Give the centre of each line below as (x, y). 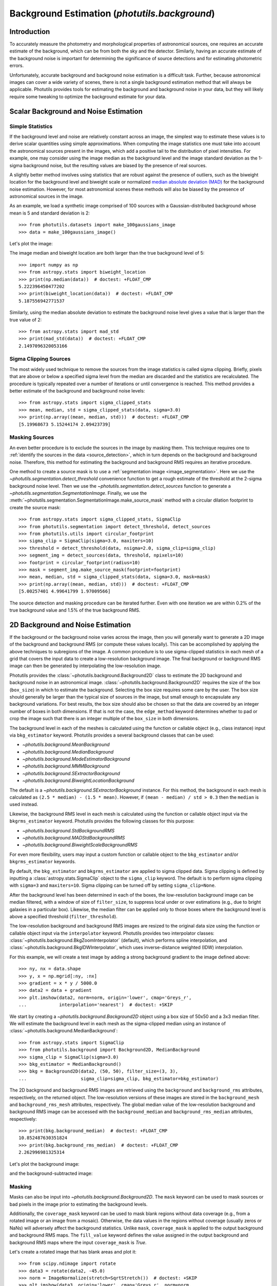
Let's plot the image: (31, 244)
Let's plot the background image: (44, 1164)
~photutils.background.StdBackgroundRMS (68, 830)
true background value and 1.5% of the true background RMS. (75, 610)
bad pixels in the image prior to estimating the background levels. (78, 1204)
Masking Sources (32, 437)
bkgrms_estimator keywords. (43, 862)
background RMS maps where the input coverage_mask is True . (78, 1242)
